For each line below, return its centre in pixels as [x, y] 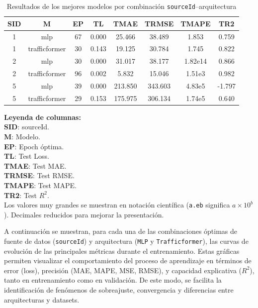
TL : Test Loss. [27, 156]
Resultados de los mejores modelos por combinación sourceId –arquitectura [122, 6]
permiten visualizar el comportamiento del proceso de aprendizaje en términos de [128, 260]
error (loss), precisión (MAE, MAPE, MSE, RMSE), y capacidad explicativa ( [123, 270]
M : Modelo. [22, 136]
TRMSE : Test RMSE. [39, 175]
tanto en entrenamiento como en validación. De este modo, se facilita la [113, 280]
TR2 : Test [21, 195]
